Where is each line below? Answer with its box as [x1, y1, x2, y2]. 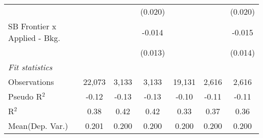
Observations [8, 76, 54, 87]
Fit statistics [8, 61, 53, 73]
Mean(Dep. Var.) [8, 120, 68, 131]
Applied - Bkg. [8, 32, 60, 43]
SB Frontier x [8, 20, 57, 32]
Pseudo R [8, 90, 42, 102]
